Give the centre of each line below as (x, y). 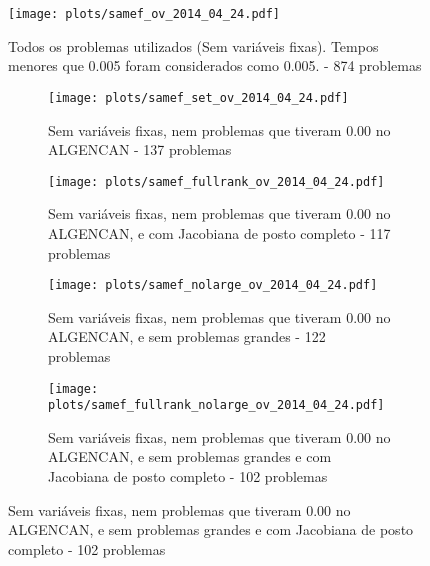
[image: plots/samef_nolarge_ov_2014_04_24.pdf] (213, 285)
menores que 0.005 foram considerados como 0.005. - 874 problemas (215, 65)
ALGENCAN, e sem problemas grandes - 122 (187, 336)
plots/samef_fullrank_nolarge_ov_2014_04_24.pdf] (216, 405)
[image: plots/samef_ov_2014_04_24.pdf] (144, 14)
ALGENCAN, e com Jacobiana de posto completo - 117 (219, 232)
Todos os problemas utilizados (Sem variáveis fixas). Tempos (193, 45)
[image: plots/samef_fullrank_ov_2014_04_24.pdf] (216, 181)
